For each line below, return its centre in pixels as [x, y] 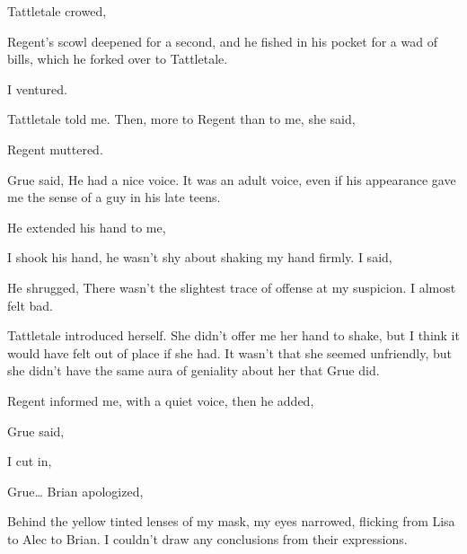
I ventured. [37, 88]
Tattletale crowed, [57, 11]
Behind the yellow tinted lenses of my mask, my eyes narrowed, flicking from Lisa [231, 521]
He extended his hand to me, [87, 227]
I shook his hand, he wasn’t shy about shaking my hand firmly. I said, [200, 257]
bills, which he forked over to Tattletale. [118, 59]
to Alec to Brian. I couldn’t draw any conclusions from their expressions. [207, 538]
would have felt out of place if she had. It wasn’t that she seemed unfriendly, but [230, 352]
